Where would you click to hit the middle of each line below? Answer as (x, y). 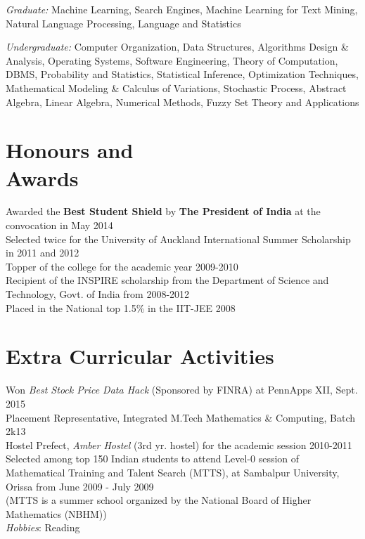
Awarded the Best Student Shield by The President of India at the (163, 211)
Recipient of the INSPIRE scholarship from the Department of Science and (167, 280)
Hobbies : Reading (43, 527)
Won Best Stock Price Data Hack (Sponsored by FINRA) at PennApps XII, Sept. (182, 390)
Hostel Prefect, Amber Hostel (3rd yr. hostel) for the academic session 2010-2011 (179, 444)
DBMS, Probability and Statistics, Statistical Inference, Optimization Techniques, (182, 74)
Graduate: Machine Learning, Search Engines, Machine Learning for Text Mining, (182, 9)
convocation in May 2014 (59, 225)
